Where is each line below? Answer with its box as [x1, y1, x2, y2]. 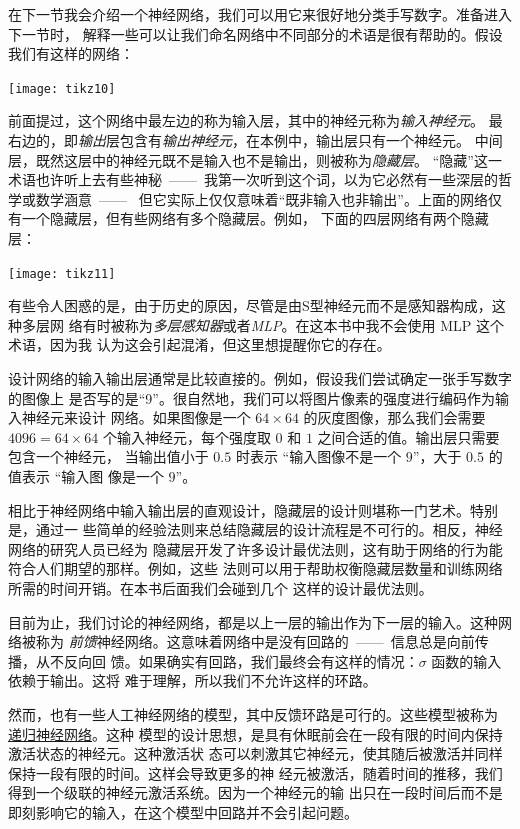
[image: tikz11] [8, 266, 116, 281]
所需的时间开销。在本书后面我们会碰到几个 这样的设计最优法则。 [8, 577, 433, 598]
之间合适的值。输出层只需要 [317, 426, 500, 447]
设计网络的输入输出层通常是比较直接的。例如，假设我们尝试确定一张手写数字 [8, 368, 512, 389]
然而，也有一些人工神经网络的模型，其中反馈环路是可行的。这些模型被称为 [8, 703, 498, 724]
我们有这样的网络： [8, 43, 134, 64]
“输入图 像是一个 [54, 466, 164, 486]
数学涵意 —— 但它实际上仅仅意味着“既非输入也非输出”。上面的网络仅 [35, 188, 502, 209]
